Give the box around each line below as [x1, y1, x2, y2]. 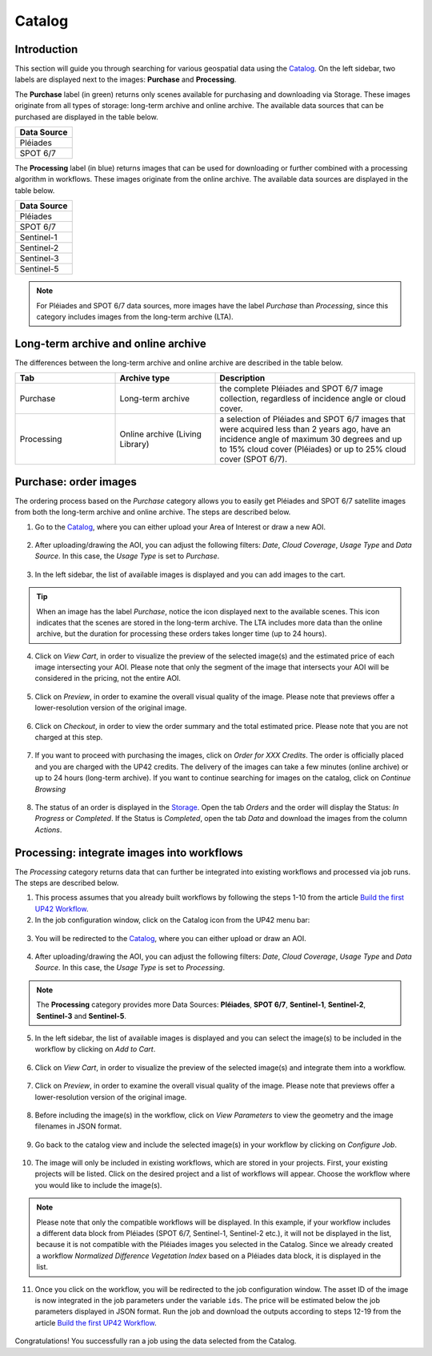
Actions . [34, 825, 62, 835]
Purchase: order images [14, 475, 138, 489]
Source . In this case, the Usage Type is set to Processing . [34, 963, 226, 972]
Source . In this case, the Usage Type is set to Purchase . [34, 551, 220, 561]
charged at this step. [34, 733, 103, 742]
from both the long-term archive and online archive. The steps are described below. [14, 507, 291, 517]
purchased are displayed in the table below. [14, 112, 159, 122]
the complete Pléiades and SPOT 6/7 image [219, 383, 383, 394]
